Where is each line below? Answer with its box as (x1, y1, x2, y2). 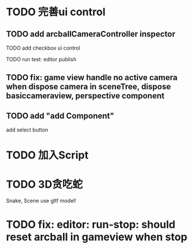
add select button (6, 126, 48, 133)
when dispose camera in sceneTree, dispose (6, 82, 171, 92)
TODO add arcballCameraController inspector (6, 29, 176, 39)
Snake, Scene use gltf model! (6, 197, 77, 205)
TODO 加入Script (6, 148, 89, 162)
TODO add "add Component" (6, 110, 115, 120)
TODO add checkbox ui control (6, 44, 80, 51)
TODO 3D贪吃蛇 (6, 178, 83, 191)
